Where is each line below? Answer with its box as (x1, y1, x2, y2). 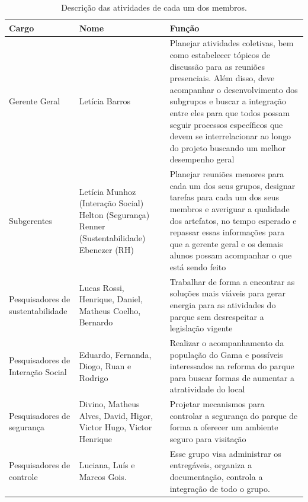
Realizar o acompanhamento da (169, 337, 284, 349)
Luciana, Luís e (79, 459, 135, 471)
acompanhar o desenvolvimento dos (169, 83, 298, 95)
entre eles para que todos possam (169, 107, 290, 119)
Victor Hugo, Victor (79, 421, 152, 433)
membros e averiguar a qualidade (169, 203, 290, 215)
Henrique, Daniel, (79, 293, 143, 305)
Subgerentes (9, 214, 52, 226)
